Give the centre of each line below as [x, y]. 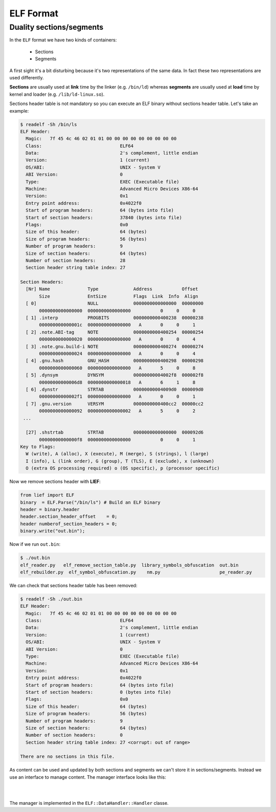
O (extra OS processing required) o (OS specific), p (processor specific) [123, 468]
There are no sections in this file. [67, 757]
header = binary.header [50, 509]
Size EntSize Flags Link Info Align [119, 296]
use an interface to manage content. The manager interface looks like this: [88, 777]
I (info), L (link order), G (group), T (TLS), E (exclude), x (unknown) [120, 461]
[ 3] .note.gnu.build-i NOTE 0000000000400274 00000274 [115, 346]
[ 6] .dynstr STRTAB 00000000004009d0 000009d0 [115, 389]
